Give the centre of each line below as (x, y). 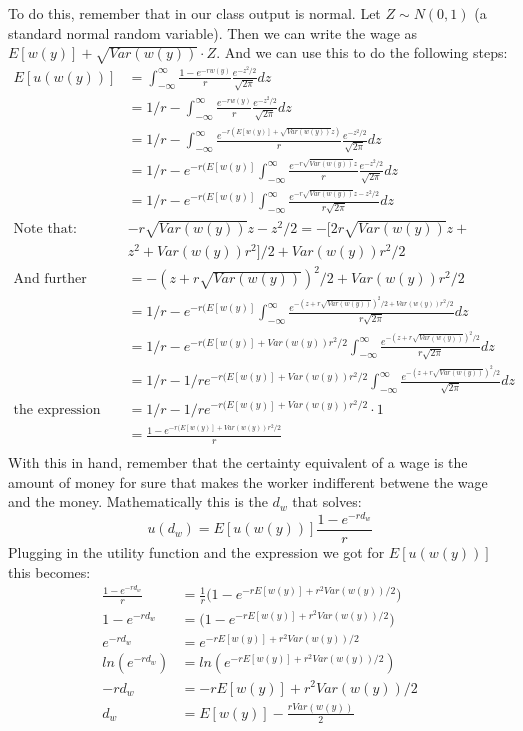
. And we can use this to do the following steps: (362, 52)
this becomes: (49, 571)
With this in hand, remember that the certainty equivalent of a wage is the (238, 462)
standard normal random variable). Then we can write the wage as (213, 32)
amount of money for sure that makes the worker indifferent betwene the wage (248, 481)
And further (50, 279)
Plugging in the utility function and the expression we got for (196, 551)
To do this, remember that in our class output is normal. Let (194, 13)
